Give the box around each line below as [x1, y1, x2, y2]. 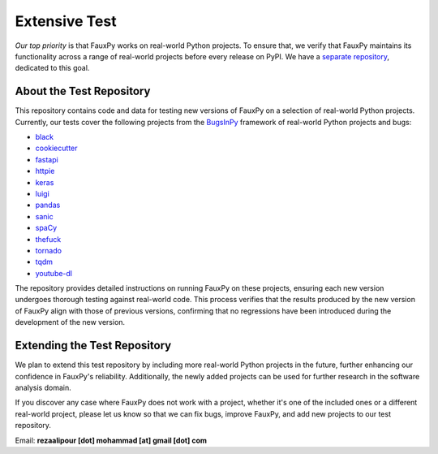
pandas [35, 200, 61, 210]
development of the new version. [15, 318, 126, 327]
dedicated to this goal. [15, 63, 90, 73]
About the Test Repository [15, 84, 151, 98]
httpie [35, 166, 55, 176]
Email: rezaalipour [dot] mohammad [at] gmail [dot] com [15, 435, 207, 445]
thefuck [35, 234, 62, 244]
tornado [35, 245, 62, 255]
